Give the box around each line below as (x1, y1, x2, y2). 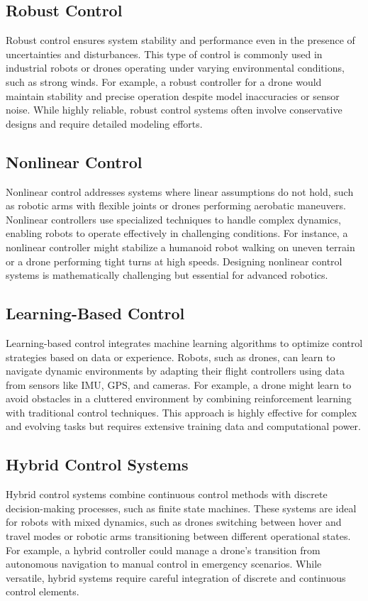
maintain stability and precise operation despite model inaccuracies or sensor (6, 88, 340, 103)
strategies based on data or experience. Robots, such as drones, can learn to (6, 349, 335, 364)
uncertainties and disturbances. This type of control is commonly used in (6, 46, 323, 61)
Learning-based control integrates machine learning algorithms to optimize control (6, 335, 363, 350)
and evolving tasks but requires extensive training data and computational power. (6, 419, 362, 434)
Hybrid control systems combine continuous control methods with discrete (6, 487, 328, 502)
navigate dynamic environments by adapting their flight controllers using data (6, 363, 345, 378)
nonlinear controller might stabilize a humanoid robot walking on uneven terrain (6, 239, 355, 254)
